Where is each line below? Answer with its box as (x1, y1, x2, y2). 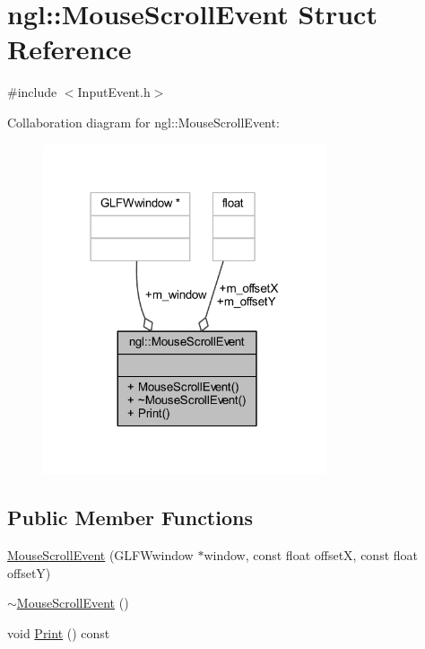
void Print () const (7, 623, 110, 642)
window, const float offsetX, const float (204, 546, 418, 565)
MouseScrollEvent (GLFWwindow (7, 546, 194, 565)
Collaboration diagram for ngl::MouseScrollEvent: (7, 112, 280, 131)
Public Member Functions (7, 504, 253, 531)
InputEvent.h (77, 83, 151, 101)
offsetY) (7, 563, 51, 582)
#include (7, 83, 57, 101)
